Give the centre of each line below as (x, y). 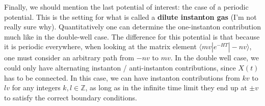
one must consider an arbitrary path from (69, 58)
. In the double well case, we (215, 58)
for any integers (36, 87)
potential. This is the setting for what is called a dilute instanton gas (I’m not (130, 16)
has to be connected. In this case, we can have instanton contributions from (122, 77)
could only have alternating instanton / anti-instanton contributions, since (120, 67)
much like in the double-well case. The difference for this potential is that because (132, 36)
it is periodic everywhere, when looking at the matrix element (100, 46)
